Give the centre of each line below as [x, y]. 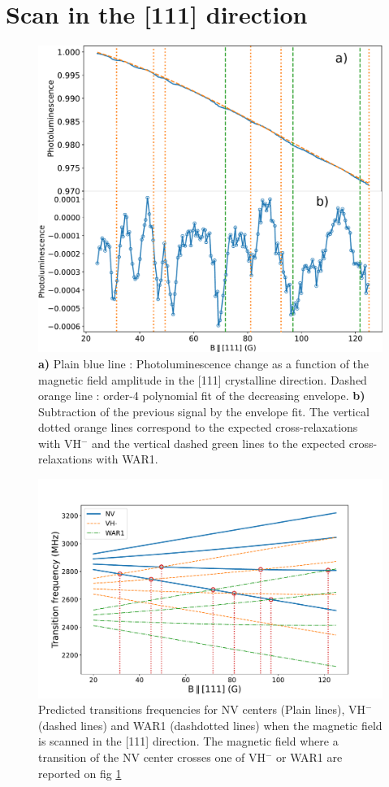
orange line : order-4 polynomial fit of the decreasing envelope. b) [202, 396]
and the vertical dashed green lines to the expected [218, 443]
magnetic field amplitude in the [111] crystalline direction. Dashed [203, 379]
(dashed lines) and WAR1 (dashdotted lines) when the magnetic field [210, 725]
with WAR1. [127, 459]
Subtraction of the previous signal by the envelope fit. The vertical [204, 411]
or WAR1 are [309, 757]
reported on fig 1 [80, 773]
